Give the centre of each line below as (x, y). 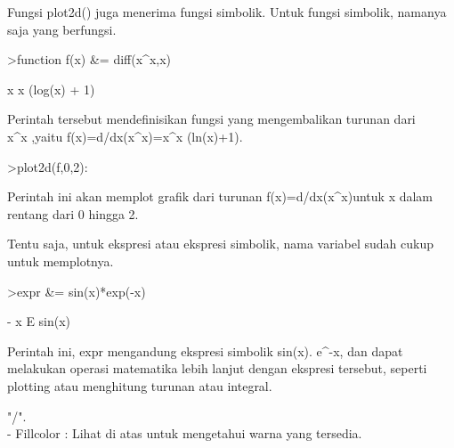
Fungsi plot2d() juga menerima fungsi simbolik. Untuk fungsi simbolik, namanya (227, 12)
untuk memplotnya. (61, 261)
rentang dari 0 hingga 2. (73, 213)
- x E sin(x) (39, 321)
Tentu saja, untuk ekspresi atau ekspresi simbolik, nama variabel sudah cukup (221, 244)
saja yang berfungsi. (62, 29)
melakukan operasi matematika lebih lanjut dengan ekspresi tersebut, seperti (217, 368)
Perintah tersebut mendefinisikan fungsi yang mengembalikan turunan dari (211, 119)
